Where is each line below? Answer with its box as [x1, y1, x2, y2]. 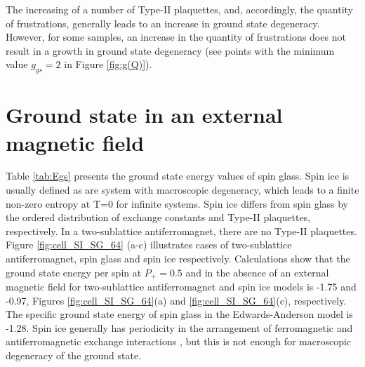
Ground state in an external [6, 100, 283, 129]
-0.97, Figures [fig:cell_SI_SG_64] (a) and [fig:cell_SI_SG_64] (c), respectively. [6, 293, 347, 307]
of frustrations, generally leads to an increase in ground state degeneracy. [6, 15, 320, 30]
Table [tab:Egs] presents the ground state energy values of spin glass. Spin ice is [6, 168, 350, 183]
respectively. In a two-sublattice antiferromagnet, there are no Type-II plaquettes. [6, 223, 357, 238]
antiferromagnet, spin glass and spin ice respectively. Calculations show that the [6, 251, 350, 266]
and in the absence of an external [185, 265, 329, 279]
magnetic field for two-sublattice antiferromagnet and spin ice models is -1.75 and [6, 279, 357, 294]
